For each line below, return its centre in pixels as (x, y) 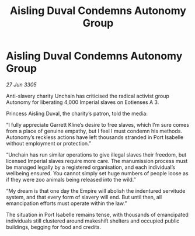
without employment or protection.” (49, 143)
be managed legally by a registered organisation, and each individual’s (90, 167)
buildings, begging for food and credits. (54, 227)
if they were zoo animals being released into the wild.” (71, 179)
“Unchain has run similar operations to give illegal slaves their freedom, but (96, 155)
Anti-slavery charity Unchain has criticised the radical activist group (88, 96)
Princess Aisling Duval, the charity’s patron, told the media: (77, 113)
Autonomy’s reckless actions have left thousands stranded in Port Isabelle (95, 137)
